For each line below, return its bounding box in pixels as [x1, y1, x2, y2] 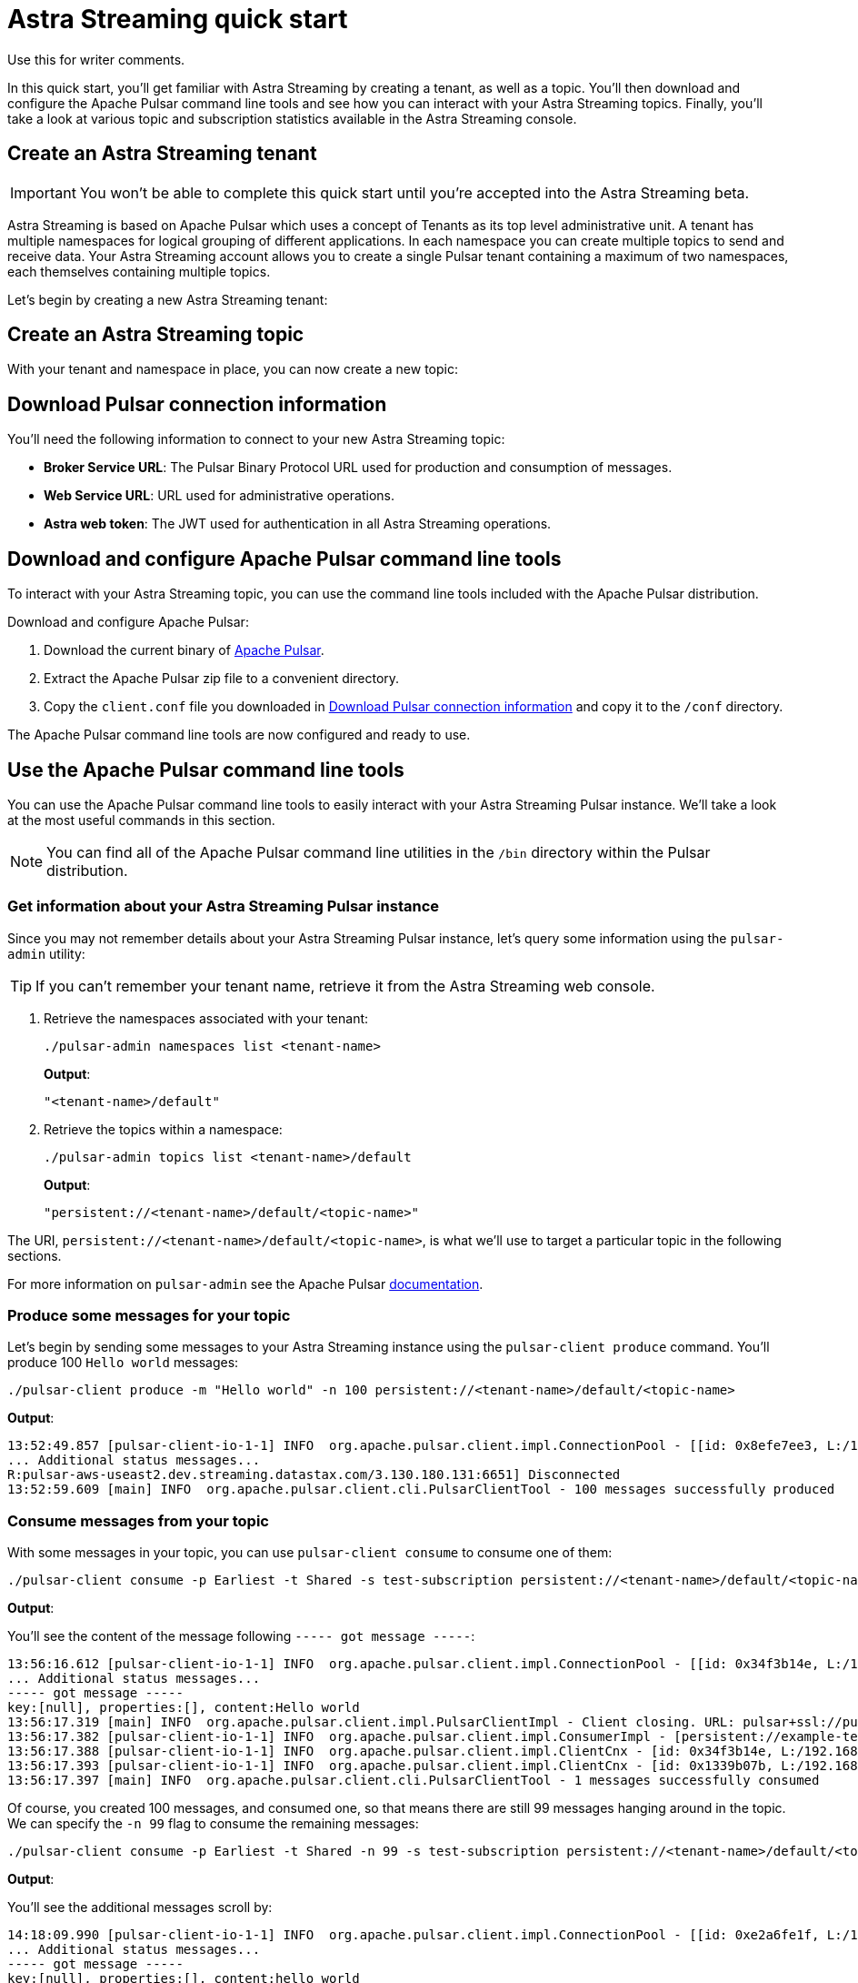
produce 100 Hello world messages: [7, 1354, 239, 1371]
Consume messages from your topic [7, 1511, 269, 1530]
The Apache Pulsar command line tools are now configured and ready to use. [7, 727, 471, 743]
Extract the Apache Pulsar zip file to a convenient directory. [44, 670, 400, 687]
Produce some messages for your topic [7, 1306, 291, 1325]
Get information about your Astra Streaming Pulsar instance [7, 897, 440, 916]
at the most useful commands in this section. [7, 811, 275, 828]
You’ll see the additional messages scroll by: [7, 1899, 273, 1916]
